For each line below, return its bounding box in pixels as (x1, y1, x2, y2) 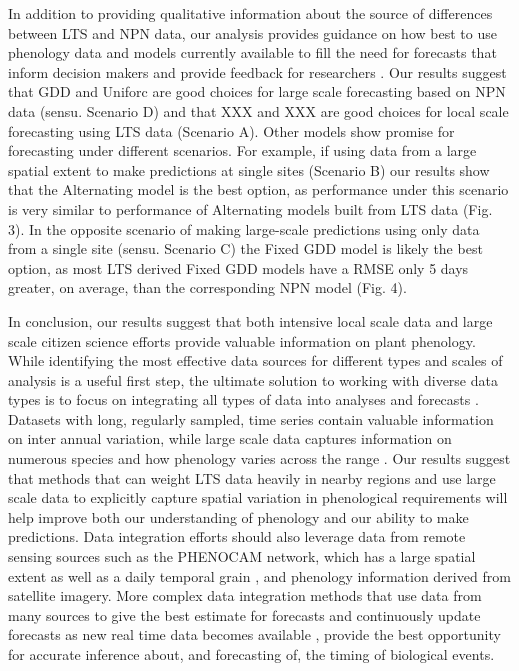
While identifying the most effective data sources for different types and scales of (8, 350, 503, 371)
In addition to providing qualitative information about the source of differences (8, 3, 493, 23)
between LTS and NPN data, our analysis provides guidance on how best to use (8, 22, 497, 43)
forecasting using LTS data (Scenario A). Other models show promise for (8, 120, 455, 141)
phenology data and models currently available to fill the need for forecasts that (8, 42, 497, 63)
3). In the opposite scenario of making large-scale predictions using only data (8, 218, 480, 239)
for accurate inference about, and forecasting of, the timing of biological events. (8, 644, 495, 664)
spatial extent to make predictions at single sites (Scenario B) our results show (8, 159, 490, 180)
